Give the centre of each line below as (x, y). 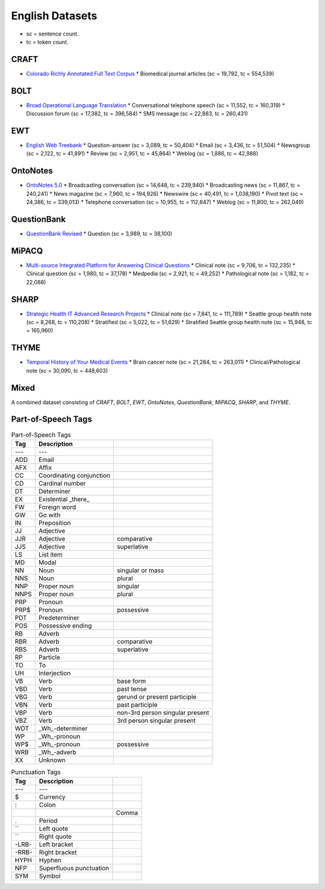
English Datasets (54, 16)
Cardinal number (62, 483)
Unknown (52, 760)
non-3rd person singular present (163, 713)
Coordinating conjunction (74, 475)
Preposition (54, 523)
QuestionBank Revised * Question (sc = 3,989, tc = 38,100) (99, 234)
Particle (49, 657)
